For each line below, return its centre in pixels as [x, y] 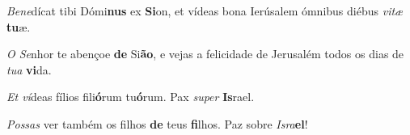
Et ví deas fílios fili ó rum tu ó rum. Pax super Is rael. [131, 97]
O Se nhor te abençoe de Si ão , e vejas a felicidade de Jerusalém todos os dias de [205, 54]
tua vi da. [29, 69]
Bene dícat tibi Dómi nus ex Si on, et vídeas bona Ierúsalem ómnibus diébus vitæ [205, 11]
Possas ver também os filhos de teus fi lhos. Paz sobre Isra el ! [157, 123]
